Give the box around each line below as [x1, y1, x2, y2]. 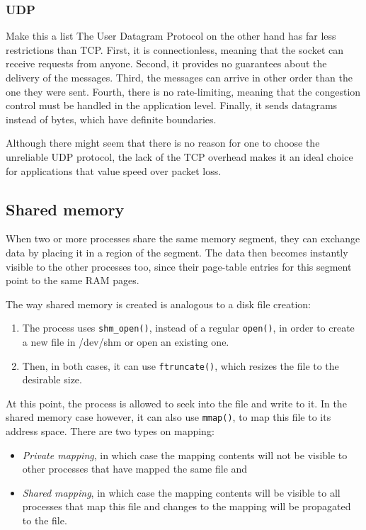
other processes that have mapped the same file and [22, 461, 248, 476]
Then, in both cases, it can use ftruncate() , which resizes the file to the [22, 358, 339, 373]
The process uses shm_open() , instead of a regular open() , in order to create [22, 320, 355, 335]
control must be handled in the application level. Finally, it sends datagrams [6, 98, 338, 113]
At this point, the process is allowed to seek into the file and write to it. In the [6, 395, 347, 410]
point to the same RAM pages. [6, 273, 139, 288]
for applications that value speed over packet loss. [6, 163, 222, 178]
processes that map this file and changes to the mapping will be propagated [22, 499, 351, 514]
